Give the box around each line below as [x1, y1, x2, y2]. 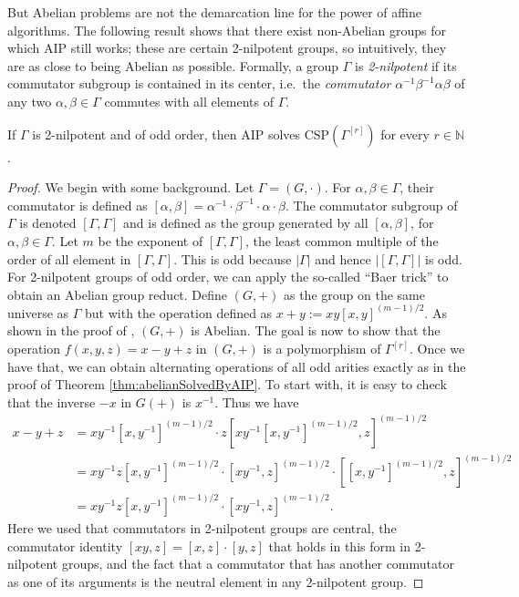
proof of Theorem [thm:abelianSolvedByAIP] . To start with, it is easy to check [7, 375, 447, 394]
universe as [7, 303, 69, 322]
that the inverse [7, 392, 96, 411]
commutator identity [7, 536, 123, 555]
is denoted [19, 213, 77, 232]
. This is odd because [173, 249, 292, 268]
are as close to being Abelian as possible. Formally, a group [7, 56, 339, 75]
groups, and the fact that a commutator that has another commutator [61, 554, 454, 573]
